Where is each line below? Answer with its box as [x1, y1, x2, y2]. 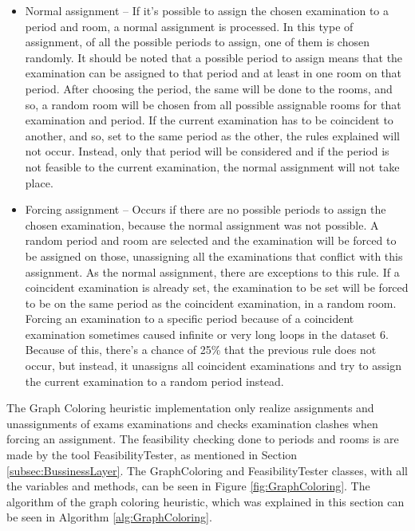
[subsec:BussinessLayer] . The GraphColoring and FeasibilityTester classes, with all [6, 462, 408, 478]
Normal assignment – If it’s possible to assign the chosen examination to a [25, 2, 389, 18]
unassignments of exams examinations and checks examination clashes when [6, 415, 378, 431]
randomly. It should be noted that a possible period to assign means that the [25, 49, 403, 65]
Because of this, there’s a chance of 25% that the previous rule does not [25, 341, 377, 358]
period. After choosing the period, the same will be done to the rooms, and [25, 80, 393, 96]
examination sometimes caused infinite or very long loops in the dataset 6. [25, 325, 389, 342]
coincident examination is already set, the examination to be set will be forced [25, 279, 409, 296]
